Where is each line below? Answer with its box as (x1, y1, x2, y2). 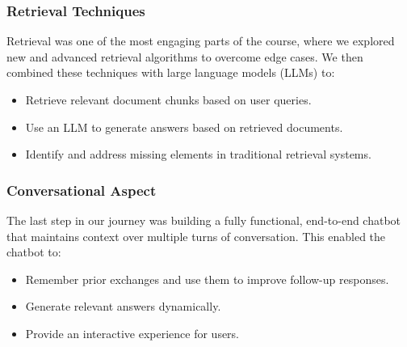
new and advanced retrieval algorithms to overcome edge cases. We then (6, 48, 363, 65)
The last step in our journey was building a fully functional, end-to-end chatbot (6, 212, 401, 228)
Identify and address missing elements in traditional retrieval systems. (25, 146, 371, 163)
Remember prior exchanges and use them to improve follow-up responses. (25, 270, 389, 287)
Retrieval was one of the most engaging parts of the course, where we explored (6, 32, 395, 49)
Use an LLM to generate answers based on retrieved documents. (25, 118, 343, 135)
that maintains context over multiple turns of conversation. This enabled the (6, 227, 386, 244)
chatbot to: (6, 243, 61, 260)
